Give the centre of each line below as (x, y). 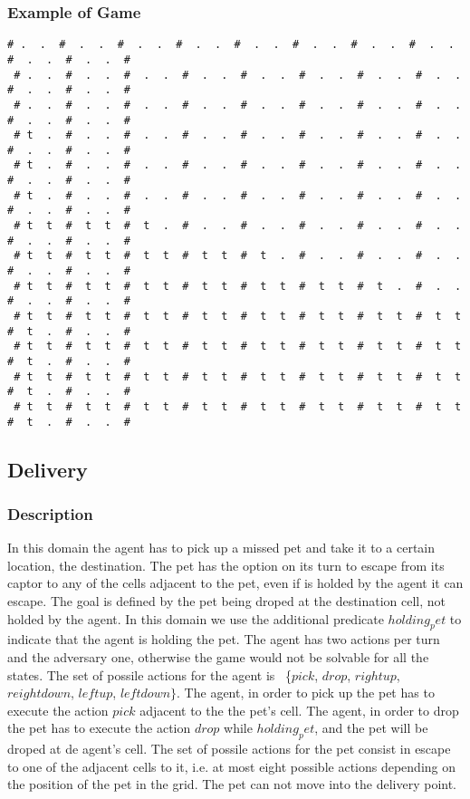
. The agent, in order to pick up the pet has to (306, 693)
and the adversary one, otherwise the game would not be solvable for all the (218, 657)
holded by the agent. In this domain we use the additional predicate (196, 618)
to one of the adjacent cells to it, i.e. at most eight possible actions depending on (232, 766)
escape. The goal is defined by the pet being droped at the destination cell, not (227, 601)
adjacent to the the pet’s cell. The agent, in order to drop (299, 710)
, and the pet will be (371, 728)
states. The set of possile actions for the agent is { (149, 674)
